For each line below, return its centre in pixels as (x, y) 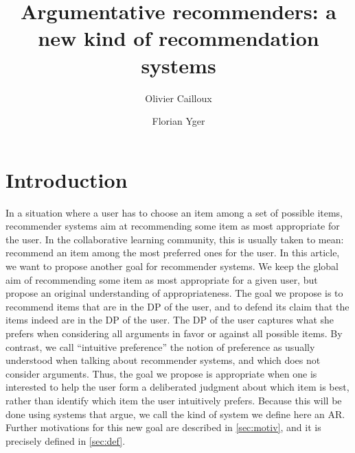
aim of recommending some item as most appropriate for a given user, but (162, 279)
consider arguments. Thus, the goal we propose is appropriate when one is (161, 373)
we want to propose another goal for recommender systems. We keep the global (172, 266)
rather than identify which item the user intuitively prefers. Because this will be (174, 400)
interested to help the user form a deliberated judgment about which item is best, (177, 387)
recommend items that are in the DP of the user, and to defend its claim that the (177, 306)
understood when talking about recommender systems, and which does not (163, 360)
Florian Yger (179, 121)
